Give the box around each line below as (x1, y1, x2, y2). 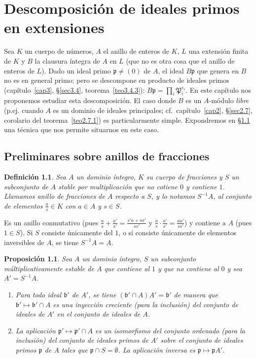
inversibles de (4, 237, 44, 247)
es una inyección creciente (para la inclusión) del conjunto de (53, 299, 238, 309)
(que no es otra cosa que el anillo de (126, 55, 235, 66)
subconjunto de (4, 181, 48, 191)
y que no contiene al (158, 263, 219, 273)
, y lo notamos (151, 191, 195, 201)
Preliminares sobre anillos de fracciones (4, 148, 210, 164)
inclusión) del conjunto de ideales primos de (15, 335, 148, 345)
